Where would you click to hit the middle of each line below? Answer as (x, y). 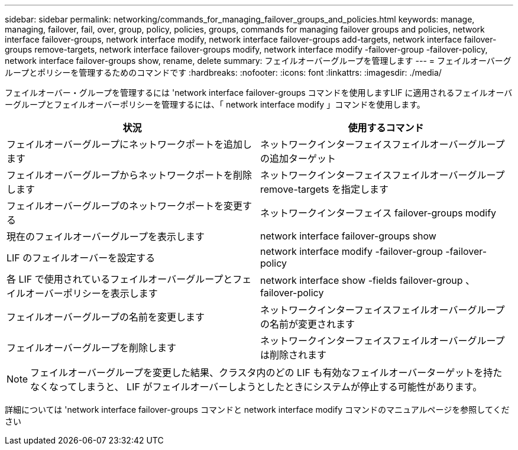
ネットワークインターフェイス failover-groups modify (378, 213)
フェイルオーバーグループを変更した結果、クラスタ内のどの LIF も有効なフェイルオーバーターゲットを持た (266, 373)
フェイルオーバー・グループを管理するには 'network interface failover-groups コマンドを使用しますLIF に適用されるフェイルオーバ (259, 93)
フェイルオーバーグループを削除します (91, 348)
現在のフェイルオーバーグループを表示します (106, 237)
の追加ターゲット (298, 158)
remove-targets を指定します (324, 189)
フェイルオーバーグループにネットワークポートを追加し (129, 144)
